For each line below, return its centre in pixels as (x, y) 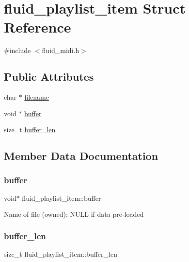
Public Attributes (49, 77)
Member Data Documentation (81, 156)
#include (17, 50)
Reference (38, 27)
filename (37, 97)
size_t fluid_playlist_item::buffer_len (61, 254)
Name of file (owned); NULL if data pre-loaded (74, 214)
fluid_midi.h (61, 50)
